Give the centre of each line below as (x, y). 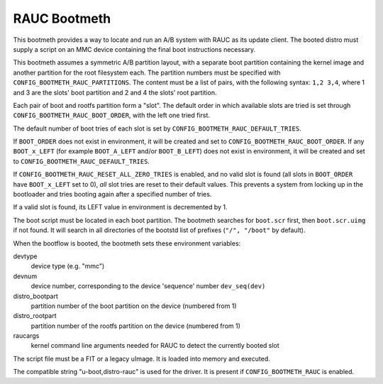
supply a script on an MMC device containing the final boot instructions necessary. (134, 49)
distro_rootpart (35, 316)
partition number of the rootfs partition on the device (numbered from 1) (136, 326)
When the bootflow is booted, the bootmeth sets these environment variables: (127, 243)
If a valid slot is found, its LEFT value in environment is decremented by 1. (120, 207)
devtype (25, 256)
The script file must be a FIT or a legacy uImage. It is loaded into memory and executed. (141, 358)
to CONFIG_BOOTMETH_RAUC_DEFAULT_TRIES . (82, 161)
